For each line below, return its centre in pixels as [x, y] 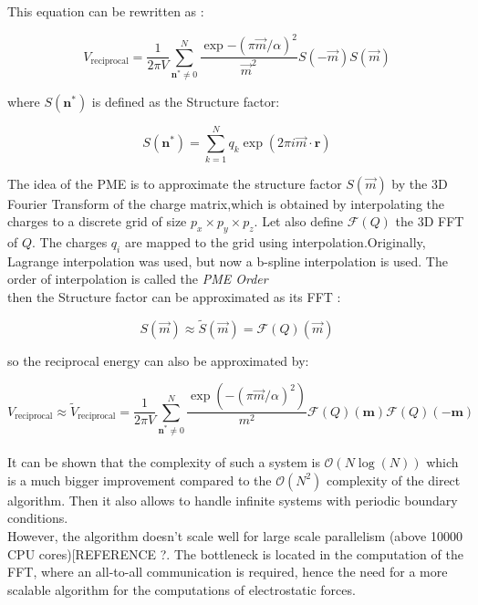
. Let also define [299, 221]
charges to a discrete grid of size [97, 221]
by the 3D [420, 183]
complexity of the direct [394, 480]
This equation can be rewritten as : [106, 11]
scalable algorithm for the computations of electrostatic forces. [182, 589]
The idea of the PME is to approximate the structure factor [175, 183]
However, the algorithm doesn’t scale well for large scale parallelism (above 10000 [235, 536]
